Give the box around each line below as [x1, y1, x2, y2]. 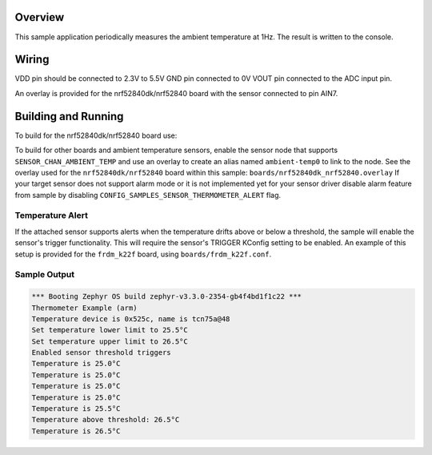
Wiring [14, 53, 50, 66]
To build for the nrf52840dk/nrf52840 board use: [14, 131, 178, 140]
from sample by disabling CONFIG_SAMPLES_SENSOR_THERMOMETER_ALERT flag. [14, 190, 282, 199]
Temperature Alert [14, 210, 88, 221]
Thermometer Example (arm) [31, 303, 138, 312]
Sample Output [14, 269, 75, 280]
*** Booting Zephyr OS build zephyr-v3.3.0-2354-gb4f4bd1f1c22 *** [31, 292, 302, 301]
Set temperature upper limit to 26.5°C [31, 336, 188, 346]
